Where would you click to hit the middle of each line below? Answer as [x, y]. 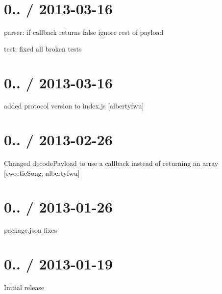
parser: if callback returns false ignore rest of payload [84, 32]
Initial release [24, 287]
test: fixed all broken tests [43, 48]
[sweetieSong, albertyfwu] [42, 173]
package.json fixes [31, 230]
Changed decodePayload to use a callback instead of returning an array [111, 163]
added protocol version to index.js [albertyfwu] [74, 106]
